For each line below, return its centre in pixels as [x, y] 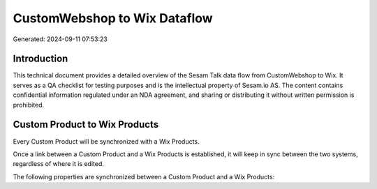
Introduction [40, 59]
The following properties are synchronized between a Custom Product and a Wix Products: [144, 176]
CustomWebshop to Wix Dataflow [113, 18]
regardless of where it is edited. [59, 164]
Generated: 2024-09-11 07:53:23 [60, 39]
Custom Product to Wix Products [86, 124]
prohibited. [29, 105]
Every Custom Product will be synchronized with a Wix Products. [106, 141]
